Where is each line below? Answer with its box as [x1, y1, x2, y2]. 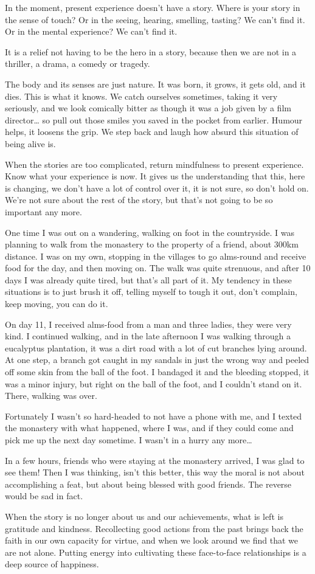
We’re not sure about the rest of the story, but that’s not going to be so [5, 193, 273, 206]
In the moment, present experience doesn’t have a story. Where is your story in [5, 1, 300, 13]
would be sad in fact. [5, 489, 83, 502]
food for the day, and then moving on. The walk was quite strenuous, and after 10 [5, 261, 311, 274]
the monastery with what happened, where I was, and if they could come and [5, 421, 294, 434]
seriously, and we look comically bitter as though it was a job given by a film [5, 102, 291, 114]
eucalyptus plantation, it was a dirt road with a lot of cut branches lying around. [5, 341, 307, 354]
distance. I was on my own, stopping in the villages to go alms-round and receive [5, 249, 306, 262]
